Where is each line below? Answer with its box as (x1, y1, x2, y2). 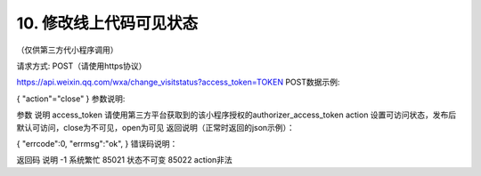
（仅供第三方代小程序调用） (16, 44, 118, 55)
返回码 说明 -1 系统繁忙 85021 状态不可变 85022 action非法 (16, 155, 233, 165)
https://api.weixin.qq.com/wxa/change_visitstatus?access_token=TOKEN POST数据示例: (16, 76, 340, 88)
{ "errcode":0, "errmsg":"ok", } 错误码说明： (16, 138, 178, 148)
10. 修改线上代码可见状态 (16, 13, 199, 33)
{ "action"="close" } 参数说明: (16, 93, 126, 104)
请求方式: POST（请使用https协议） (16, 60, 147, 71)
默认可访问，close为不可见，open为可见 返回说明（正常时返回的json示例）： (16, 122, 296, 132)
